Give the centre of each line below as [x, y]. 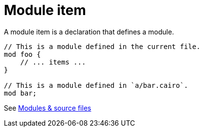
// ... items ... [53, 62]
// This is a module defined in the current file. [102, 46]
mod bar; [20, 93]
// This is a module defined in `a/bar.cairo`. [96, 85]
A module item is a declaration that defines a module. [89, 32]
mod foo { [22, 54]
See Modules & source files [48, 108]
